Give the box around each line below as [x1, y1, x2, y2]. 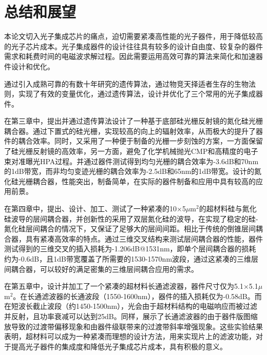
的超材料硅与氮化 [199, 203, 257, 214]
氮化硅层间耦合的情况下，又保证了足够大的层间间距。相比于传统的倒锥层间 [4, 223, 256, 234]
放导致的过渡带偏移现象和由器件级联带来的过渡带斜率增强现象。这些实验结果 [4, 321, 263, 331]
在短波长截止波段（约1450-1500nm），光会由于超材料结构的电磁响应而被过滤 [4, 301, 258, 311]
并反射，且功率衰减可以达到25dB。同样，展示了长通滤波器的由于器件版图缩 [4, 310, 258, 321]
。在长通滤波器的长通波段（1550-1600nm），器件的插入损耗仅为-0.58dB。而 [13, 290, 262, 301]
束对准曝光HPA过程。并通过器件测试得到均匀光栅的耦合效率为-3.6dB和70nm [4, 155, 259, 166]
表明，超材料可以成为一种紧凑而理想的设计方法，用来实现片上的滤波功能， [4, 331, 256, 342]
